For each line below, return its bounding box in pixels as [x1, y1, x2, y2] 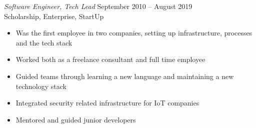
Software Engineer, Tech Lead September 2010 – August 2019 [4, 1, 192, 11]
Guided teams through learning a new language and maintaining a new [15, 70, 234, 81]
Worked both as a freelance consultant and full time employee [15, 54, 205, 64]
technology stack [15, 80, 66, 91]
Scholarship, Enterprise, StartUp [4, 10, 104, 21]
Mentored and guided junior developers [15, 114, 136, 124]
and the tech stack [15, 37, 72, 47]
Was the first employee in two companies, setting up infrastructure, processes [15, 27, 252, 38]
